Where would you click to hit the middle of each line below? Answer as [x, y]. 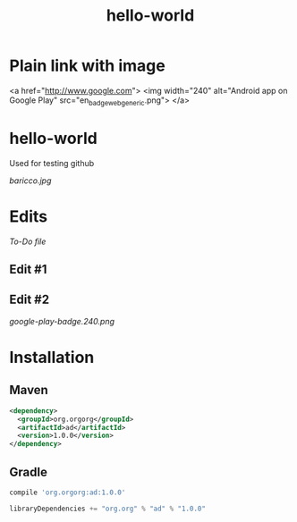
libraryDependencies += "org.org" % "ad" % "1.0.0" [107, 509]
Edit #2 [30, 300]
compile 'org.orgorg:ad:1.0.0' [68, 493]
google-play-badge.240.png [62, 321]
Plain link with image [87, 66]
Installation [52, 358]
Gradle [28, 471]
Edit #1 [28, 269]
